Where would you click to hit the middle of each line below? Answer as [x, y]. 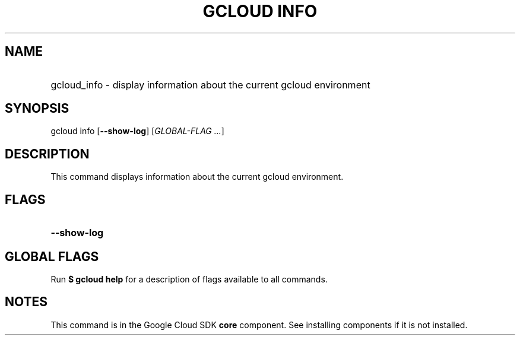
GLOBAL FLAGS [52, 256]
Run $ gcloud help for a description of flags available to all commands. [189, 279]
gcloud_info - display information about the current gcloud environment [210, 85]
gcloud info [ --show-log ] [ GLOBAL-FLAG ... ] [137, 131]
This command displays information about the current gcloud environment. [197, 177]
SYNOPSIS [37, 109]
